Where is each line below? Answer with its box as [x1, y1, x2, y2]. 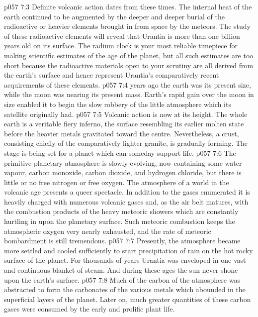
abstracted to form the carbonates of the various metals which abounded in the [4, 284, 246, 295]
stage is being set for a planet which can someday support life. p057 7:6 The [4, 147, 236, 158]
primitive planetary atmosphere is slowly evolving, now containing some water [4, 157, 242, 168]
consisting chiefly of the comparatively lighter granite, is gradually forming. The [4, 138, 248, 148]
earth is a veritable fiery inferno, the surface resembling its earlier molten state [4, 118, 244, 129]
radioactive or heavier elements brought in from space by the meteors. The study [4, 21, 251, 31]
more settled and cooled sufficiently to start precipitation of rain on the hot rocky [4, 245, 253, 255]
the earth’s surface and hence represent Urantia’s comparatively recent [4, 70, 219, 80]
